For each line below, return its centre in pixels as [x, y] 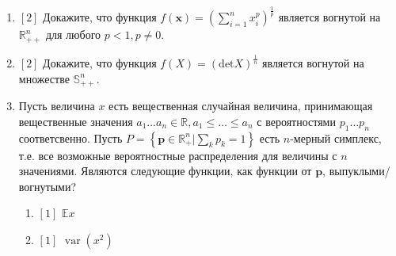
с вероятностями [296, 121]
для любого [73, 34]
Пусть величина [57, 106]
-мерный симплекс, [336, 138]
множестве [44, 78]
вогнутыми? [48, 186]
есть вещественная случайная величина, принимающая [241, 106]
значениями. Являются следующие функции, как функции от [165, 171]
